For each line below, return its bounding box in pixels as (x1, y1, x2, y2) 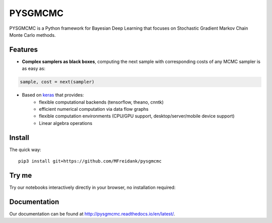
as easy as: (22, 65, 45, 71)
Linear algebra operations (39, 120, 93, 126)
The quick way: (9, 146, 41, 153)
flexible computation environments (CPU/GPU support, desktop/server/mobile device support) (39, 113, 235, 119)
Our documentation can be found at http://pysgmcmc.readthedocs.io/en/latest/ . (9, 210, 175, 216)
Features (9, 45, 38, 54)
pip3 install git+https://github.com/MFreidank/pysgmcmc (18, 159, 162, 164)
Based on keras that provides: (22, 92, 84, 98)
